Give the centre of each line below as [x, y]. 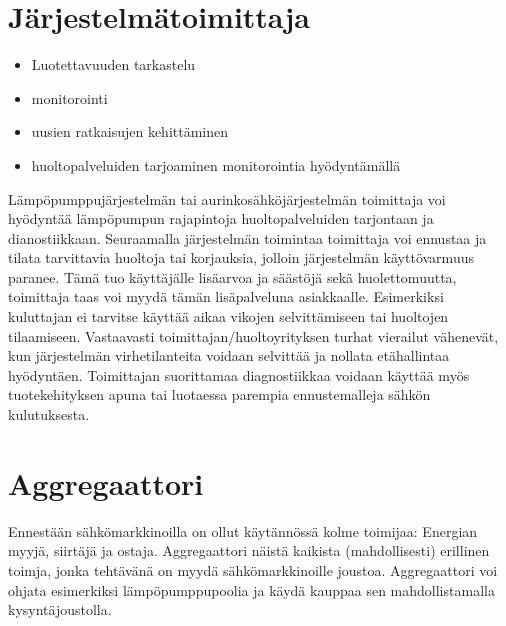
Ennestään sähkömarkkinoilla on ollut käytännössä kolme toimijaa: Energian [243, 530]
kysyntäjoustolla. [60, 609]
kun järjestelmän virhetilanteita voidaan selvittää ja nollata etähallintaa [229, 355]
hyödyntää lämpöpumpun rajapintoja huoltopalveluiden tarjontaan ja [221, 218]
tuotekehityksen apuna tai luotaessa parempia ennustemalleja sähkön [219, 394]
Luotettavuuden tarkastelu [113, 64]
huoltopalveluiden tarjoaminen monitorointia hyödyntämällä [216, 164]
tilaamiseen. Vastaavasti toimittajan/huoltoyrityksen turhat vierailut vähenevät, [253, 335]
